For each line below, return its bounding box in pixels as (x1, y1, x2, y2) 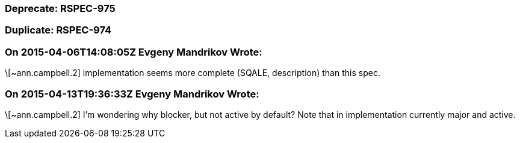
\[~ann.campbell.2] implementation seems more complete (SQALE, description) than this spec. (5, 68, 380, 78)
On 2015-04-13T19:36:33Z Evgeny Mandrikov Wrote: (5, 87, 259, 100)
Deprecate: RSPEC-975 (5, 2, 116, 14)
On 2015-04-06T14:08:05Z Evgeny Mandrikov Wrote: (5, 45, 262, 58)
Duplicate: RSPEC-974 (5, 24, 112, 36)
